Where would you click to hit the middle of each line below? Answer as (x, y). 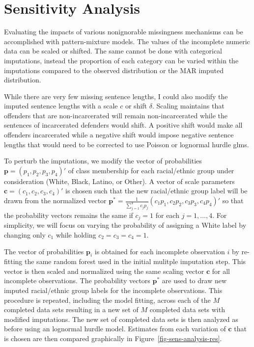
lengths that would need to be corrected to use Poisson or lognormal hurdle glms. (127, 144)
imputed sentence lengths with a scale (61, 106)
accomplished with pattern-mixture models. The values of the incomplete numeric (127, 41)
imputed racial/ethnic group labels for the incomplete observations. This (113, 290)
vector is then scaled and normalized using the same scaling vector (104, 271)
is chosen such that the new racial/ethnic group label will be (156, 191)
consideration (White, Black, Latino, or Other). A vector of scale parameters (119, 181)
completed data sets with (187, 309)
